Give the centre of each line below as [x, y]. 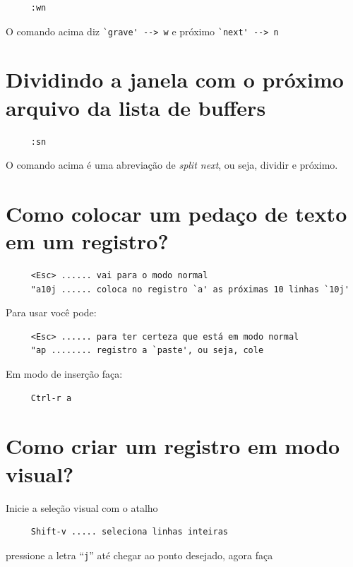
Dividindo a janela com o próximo [175, 79]
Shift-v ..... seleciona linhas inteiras [129, 532]
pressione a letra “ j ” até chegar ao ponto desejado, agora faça [139, 555]
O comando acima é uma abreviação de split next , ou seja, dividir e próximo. [172, 165]
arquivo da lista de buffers [136, 107]
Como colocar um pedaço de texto [176, 213]
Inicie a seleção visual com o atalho [82, 507]
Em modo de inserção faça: [64, 374]
